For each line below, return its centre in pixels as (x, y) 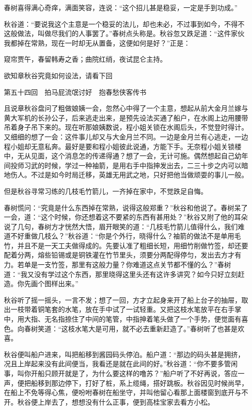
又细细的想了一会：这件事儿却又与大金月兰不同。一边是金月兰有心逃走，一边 (126, 136)
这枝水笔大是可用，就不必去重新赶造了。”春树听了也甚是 (150, 328)
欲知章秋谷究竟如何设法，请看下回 (58, 75)
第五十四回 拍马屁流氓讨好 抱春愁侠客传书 (75, 92)
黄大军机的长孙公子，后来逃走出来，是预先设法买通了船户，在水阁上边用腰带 (126, 117)
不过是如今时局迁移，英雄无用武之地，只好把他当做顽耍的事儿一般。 (139, 175)
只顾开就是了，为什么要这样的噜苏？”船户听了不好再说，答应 (141, 373)
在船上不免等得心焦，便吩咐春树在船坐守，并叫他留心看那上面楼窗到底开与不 (126, 392)
